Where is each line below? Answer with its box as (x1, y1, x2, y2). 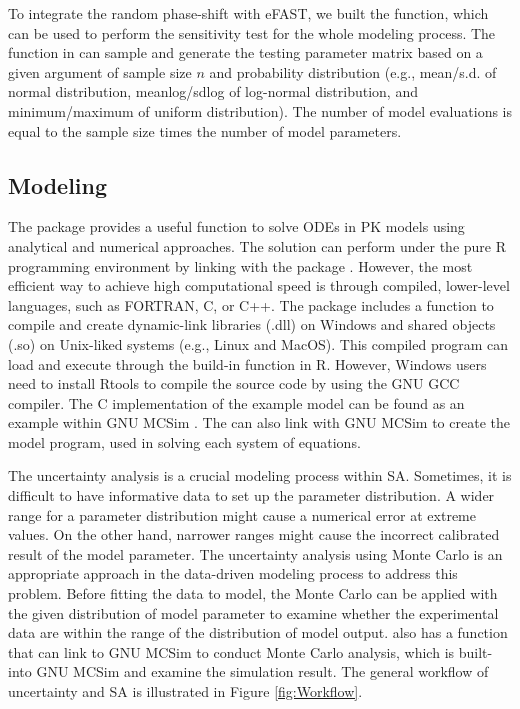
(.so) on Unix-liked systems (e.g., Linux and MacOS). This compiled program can (8, 333, 508, 354)
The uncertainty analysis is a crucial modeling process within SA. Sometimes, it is (8, 465, 512, 486)
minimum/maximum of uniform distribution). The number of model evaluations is (8, 100, 512, 121)
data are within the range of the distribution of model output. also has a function (8, 622, 508, 643)
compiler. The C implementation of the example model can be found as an (8, 392, 465, 413)
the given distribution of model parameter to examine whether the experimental (8, 602, 499, 623)
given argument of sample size (8, 61, 192, 82)
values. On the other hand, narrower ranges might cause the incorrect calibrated (8, 524, 500, 545)
